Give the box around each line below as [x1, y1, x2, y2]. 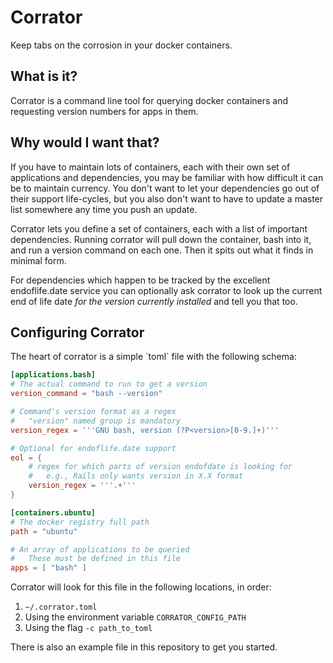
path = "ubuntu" [10, 526, 78, 536]
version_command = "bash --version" [10, 389, 163, 399]
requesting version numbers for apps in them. [10, 105, 199, 117]
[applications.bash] [10, 370, 97, 380]
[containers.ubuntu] [10, 507, 97, 518]
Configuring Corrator [10, 324, 145, 341]
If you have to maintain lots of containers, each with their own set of [10, 161, 291, 173]
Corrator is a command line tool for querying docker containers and [10, 94, 289, 106]
